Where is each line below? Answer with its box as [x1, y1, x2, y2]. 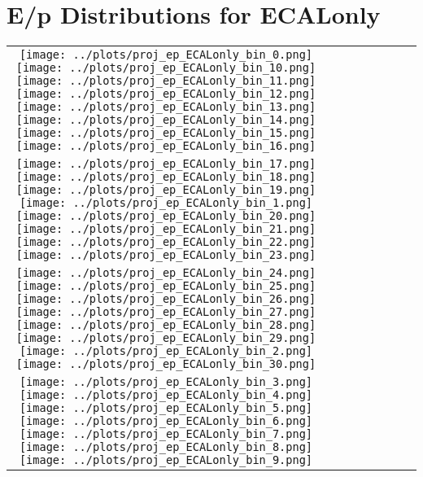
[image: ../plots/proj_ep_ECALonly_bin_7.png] [19, 427, 313, 441]
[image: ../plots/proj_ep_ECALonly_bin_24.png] [15, 266, 316, 280]
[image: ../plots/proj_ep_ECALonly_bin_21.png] [15, 222, 316, 236]
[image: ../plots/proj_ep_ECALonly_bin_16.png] [15, 139, 316, 153]
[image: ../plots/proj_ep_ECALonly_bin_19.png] [15, 183, 316, 197]
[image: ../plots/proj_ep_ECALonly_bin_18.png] [15, 170, 316, 184]
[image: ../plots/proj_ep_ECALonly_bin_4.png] [19, 388, 313, 402]
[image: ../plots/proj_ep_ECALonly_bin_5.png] [19, 401, 313, 415]
